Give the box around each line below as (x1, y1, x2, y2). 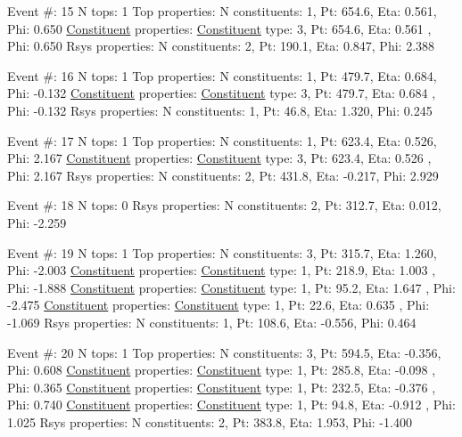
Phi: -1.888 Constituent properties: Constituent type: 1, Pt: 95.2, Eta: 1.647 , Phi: (7, 278, 456, 296)
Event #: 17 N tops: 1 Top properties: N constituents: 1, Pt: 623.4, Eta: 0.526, (7, 131, 437, 150)
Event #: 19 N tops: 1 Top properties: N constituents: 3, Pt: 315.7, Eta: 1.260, (7, 243, 437, 262)
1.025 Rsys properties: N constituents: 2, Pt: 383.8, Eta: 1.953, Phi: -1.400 (7, 412, 412, 431)
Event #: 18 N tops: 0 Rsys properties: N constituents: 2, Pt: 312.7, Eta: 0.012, (7, 196, 441, 214)
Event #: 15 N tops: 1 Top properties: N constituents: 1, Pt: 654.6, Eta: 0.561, (7, 2, 437, 20)
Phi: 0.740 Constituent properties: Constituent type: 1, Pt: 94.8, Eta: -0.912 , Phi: (7, 395, 456, 414)
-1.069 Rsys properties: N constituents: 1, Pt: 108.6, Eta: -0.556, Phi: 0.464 (7, 312, 417, 331)
